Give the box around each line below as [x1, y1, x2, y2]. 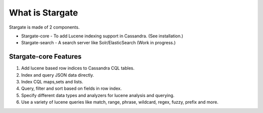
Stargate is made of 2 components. [9, 24, 80, 30]
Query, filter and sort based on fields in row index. [21, 85, 122, 92]
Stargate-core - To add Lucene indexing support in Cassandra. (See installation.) [21, 33, 184, 39]
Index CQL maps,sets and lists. [21, 79, 83, 85]
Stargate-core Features [9, 52, 82, 61]
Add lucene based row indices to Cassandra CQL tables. [21, 65, 135, 71]
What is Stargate [9, 7, 78, 18]
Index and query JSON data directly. [21, 72, 94, 78]
